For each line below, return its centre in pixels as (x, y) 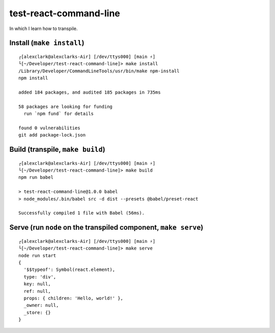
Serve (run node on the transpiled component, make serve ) (106, 227)
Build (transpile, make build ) (57, 149)
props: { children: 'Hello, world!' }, (73, 298)
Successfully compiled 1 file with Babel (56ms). (82, 213)
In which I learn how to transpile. (44, 29)
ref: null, (37, 291)
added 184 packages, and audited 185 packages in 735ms (90, 92)
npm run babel (36, 177)
